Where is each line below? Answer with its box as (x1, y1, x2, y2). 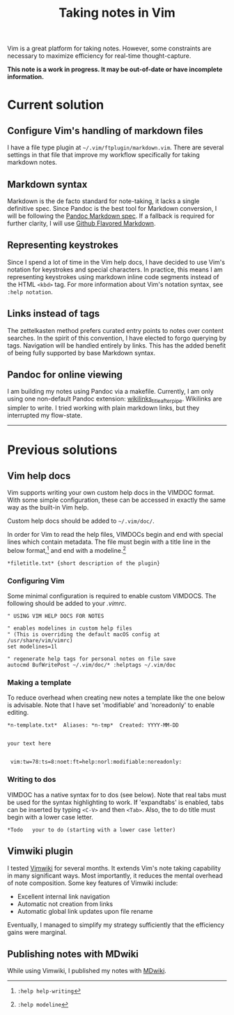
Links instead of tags (7, 308, 100, 320)
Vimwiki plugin (7, 845, 73, 857)
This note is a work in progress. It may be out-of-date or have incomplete (7, 65, 223, 74)
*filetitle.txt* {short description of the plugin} (7, 560, 160, 567)
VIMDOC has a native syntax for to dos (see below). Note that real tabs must (7, 790, 226, 799)
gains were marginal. (7, 928, 68, 936)
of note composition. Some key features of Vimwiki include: (7, 878, 178, 887)
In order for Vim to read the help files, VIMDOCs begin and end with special (7, 531, 224, 539)
